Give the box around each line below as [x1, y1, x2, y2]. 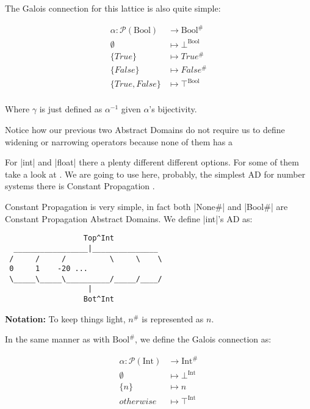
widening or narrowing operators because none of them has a [5, 135, 232, 148]
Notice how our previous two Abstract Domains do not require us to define [5, 123, 285, 136]
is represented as [142, 312, 204, 325]
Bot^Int [83, 295, 114, 304]
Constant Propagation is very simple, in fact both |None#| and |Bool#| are [5, 200, 288, 212]
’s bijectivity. [149, 103, 197, 115]
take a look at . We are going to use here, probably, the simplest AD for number [5, 167, 306, 180]
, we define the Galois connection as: [135, 333, 272, 346]
